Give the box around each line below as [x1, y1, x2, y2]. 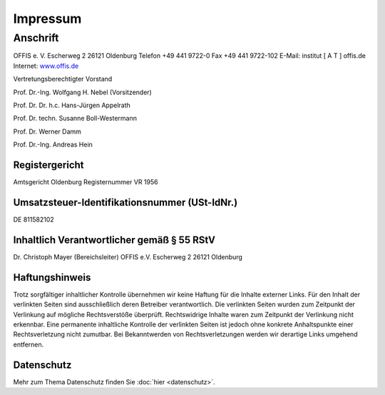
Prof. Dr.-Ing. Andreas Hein [13, 140, 93, 149]
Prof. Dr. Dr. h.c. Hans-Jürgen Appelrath [13, 101, 131, 109]
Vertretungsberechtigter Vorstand [13, 75, 113, 84]
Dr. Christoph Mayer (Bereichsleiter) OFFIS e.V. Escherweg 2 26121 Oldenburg [13, 252, 242, 261]
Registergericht [13, 159, 85, 171]
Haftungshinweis [13, 271, 91, 284]
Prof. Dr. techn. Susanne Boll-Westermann [13, 114, 137, 123]
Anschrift [13, 31, 59, 44]
